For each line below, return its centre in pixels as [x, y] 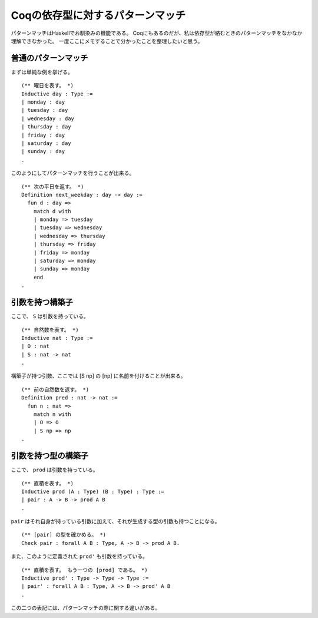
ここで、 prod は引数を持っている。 [54, 470]
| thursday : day [46, 127]
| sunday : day [43, 151]
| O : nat [35, 346]
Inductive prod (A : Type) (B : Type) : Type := [93, 491]
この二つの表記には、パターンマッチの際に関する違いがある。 [86, 608]
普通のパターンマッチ [49, 58]
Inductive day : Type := [57, 94]
